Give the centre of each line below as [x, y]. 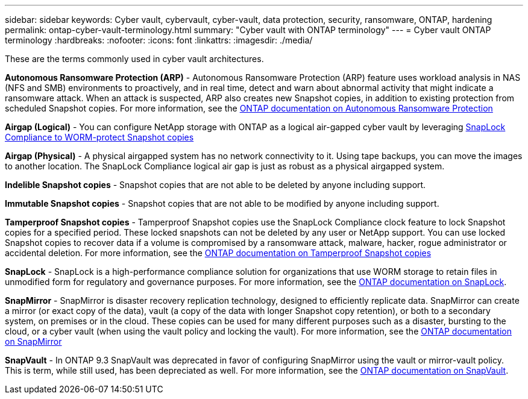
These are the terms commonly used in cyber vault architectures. [134, 59]
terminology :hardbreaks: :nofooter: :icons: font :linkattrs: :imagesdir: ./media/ [159, 40]
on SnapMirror [33, 341]
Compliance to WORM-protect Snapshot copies [99, 137]
